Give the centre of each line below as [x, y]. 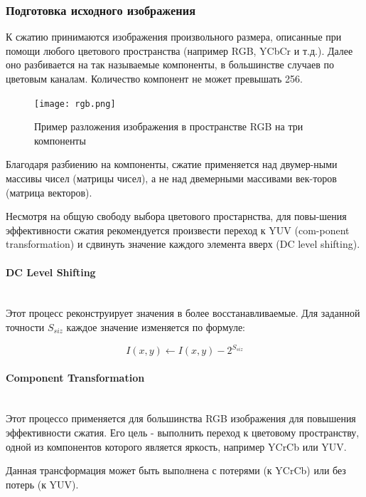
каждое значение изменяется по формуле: [156, 326]
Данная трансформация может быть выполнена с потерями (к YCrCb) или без [176, 470]
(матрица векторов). [49, 192]
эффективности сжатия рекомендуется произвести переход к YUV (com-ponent [178, 230]
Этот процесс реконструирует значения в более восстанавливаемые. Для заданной [183, 313]
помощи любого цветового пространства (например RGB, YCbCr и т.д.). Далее [179, 50]
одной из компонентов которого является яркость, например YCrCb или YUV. [176, 446]
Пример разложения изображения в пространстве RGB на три [169, 126]
